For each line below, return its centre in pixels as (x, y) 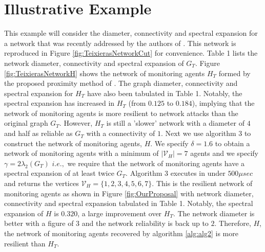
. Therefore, (233, 223)
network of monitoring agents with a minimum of (81, 153)
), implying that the (223, 103)
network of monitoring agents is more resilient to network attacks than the (121, 113)
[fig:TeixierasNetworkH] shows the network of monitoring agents (105, 73)
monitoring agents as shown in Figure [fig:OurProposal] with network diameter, (129, 193)
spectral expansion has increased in (59, 103)
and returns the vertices (42, 183)
